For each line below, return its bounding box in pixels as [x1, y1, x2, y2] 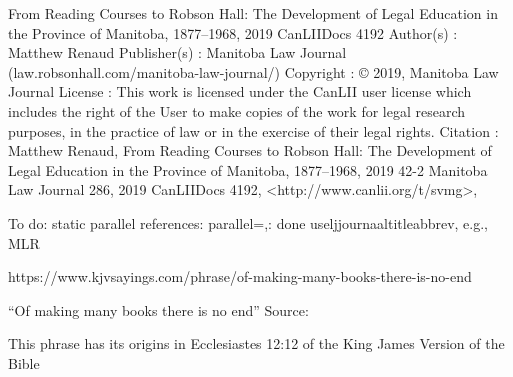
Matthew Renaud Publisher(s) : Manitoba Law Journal [8, 42, 347, 63]
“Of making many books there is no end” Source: [8, 299, 309, 320]
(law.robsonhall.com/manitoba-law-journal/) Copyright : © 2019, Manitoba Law [8, 61, 499, 82]
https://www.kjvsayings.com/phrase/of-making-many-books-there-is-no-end [8, 266, 472, 287]
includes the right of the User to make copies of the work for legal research [8, 100, 466, 121]
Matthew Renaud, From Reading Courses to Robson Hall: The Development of [8, 140, 492, 161]
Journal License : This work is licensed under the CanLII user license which [8, 81, 472, 102]
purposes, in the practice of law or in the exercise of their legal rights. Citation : [8, 120, 499, 141]
